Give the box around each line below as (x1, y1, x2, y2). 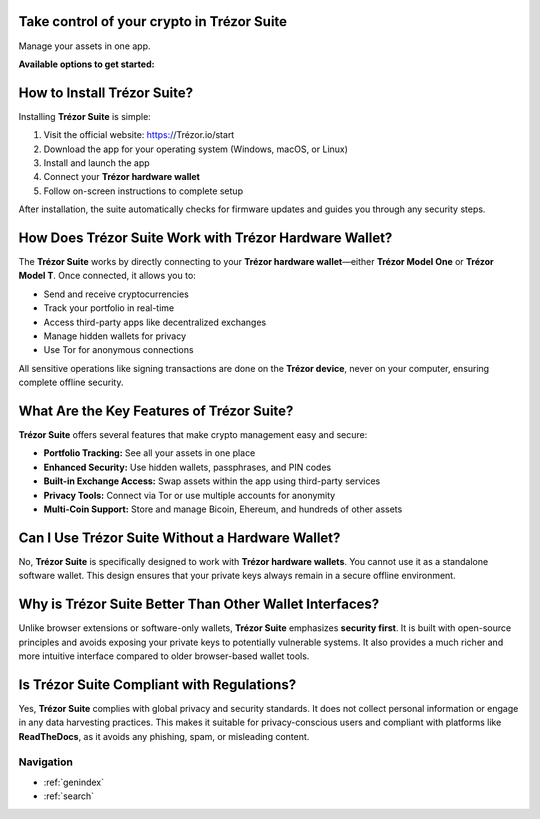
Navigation (18, 755, 74, 769)
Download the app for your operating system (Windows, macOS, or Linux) (43, 143, 349, 155)
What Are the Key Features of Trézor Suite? (18, 403, 294, 419)
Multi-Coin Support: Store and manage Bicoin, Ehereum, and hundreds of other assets (43, 503, 403, 515)
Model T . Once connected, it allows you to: (18, 270, 197, 282)
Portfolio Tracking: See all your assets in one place (43, 447, 256, 459)
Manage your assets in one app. (18, 40, 151, 52)
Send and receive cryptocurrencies (43, 288, 189, 300)
